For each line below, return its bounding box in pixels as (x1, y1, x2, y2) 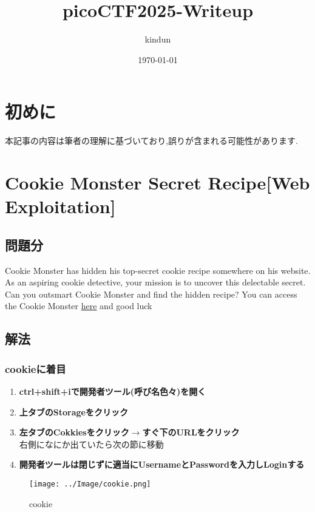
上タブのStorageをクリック (19, 405, 128, 418)
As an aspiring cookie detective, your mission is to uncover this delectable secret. (5, 276, 306, 288)
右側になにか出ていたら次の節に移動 (19, 437, 164, 450)
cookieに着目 (5, 361, 66, 376)
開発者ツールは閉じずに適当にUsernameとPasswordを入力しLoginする (19, 458, 305, 471)
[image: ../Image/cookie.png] (29, 479, 151, 488)
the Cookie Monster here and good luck (5, 299, 152, 312)
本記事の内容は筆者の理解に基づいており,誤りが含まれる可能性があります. (5, 134, 298, 147)
